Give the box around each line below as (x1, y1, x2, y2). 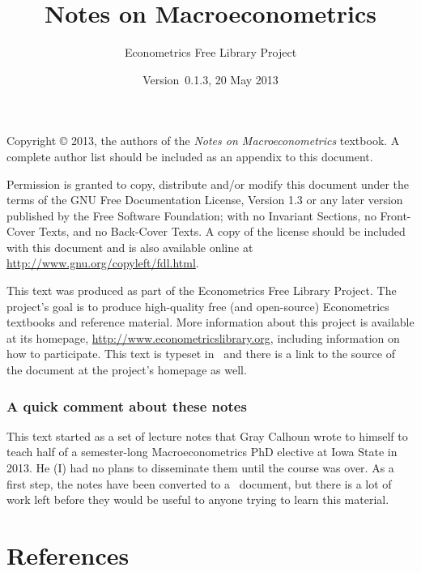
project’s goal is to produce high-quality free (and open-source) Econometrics (6, 297, 389, 314)
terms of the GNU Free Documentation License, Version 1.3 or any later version (6, 191, 403, 208)
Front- (380, 207, 411, 224)
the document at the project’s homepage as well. (6, 361, 247, 378)
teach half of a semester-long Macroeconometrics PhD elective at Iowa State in (6, 443, 398, 460)
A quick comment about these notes (6, 395, 247, 416)
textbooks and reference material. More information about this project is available (6, 314, 415, 331)
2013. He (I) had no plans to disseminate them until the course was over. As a (6, 459, 394, 476)
